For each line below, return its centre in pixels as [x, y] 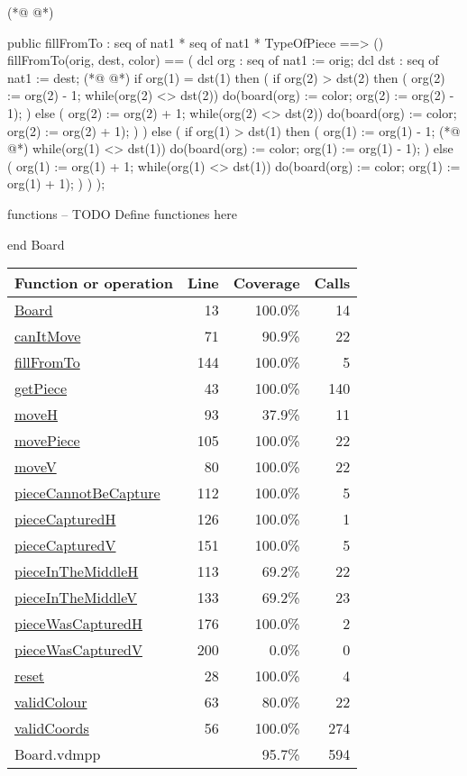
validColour [51, 702]
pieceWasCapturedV [78, 650]
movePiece [47, 441]
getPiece [41, 388]
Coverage [266, 283]
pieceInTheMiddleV [76, 598]
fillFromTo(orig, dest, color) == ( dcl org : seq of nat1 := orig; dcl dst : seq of [223, 60]
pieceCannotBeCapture [87, 493]
